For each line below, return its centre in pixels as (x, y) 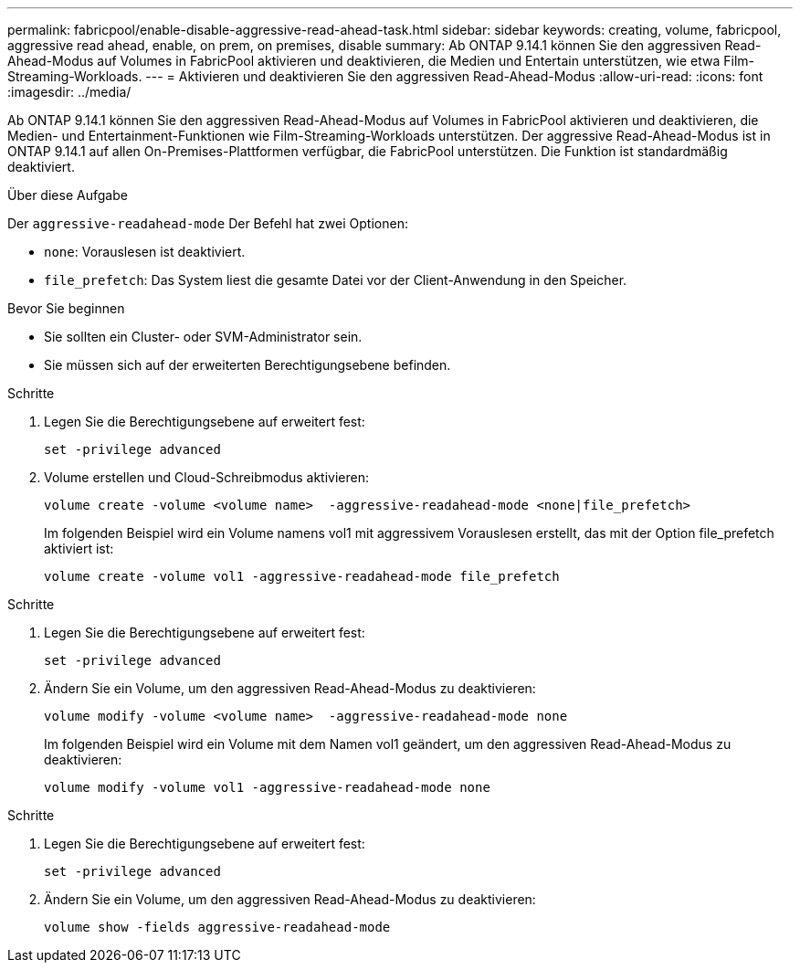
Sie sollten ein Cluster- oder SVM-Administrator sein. (203, 337)
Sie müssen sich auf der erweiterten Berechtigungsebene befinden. (247, 365)
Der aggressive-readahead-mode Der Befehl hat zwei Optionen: (208, 223)
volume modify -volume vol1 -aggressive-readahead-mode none (267, 787)
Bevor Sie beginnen (66, 308)
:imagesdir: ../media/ (69, 92)
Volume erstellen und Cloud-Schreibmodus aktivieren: (207, 477)
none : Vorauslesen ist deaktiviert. (145, 252)
